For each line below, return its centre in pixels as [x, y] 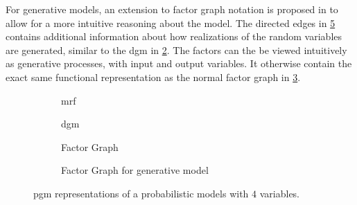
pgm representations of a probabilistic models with [141, 193]
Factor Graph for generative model [135, 170]
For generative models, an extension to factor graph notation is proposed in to [172, 9]
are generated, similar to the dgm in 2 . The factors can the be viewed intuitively [176, 50]
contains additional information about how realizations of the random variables [174, 36]
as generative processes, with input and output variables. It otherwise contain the [179, 63]
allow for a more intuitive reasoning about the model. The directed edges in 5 [171, 23]
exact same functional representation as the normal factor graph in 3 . [153, 77]
